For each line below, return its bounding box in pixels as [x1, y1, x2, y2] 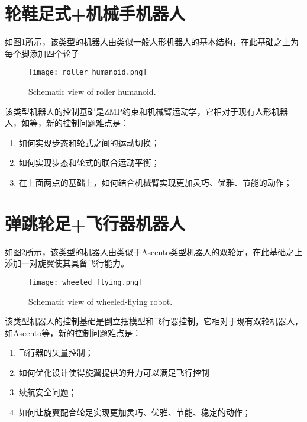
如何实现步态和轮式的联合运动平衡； [18, 156, 160, 169]
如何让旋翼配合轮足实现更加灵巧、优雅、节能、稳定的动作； [18, 406, 251, 418]
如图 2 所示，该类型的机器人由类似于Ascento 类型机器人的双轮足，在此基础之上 [5, 245, 303, 257]
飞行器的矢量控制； [18, 346, 93, 359]
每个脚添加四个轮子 [5, 47, 79, 59]
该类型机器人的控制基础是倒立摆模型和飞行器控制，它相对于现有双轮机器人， [5, 315, 303, 327]
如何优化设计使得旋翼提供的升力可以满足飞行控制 [18, 366, 209, 378]
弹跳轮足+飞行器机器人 [5, 211, 186, 235]
